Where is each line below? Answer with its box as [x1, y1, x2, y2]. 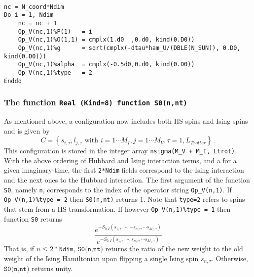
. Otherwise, [211, 253, 248, 263]
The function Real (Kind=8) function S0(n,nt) [4, 96, 187, 108]
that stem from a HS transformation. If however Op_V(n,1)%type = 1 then [4, 204, 231, 214]
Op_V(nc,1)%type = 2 [18, 69, 92, 76]
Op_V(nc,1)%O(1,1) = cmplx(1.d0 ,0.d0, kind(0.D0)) [18, 36, 195, 44]
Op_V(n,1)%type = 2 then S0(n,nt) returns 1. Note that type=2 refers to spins [4, 194, 245, 204]
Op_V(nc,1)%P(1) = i [18, 28, 92, 35]
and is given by [4, 125, 50, 136]
